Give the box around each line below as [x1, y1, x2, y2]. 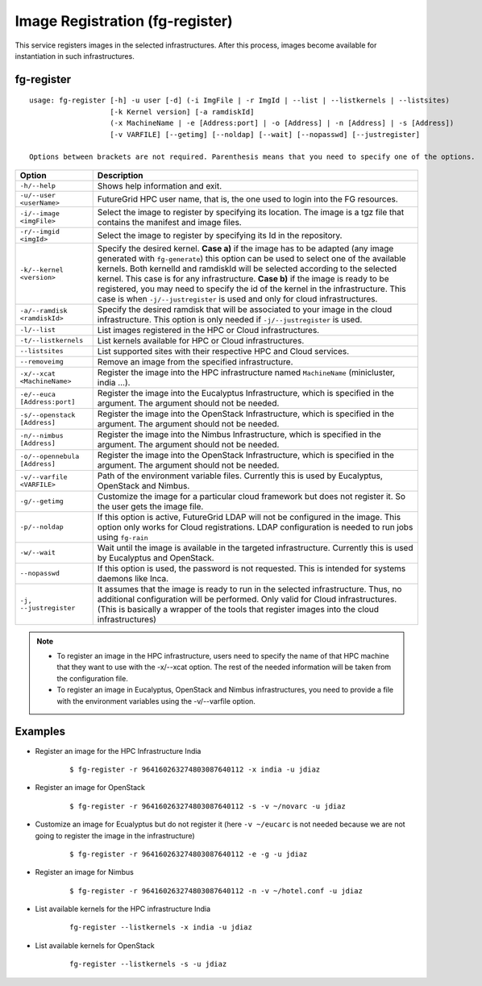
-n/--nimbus [19, 431, 64, 439]
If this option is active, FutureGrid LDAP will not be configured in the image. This [97, 511, 401, 522]
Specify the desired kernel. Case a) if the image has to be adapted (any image [97, 243, 394, 254]
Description [97, 169, 144, 181]
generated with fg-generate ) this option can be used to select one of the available [97, 252, 406, 264]
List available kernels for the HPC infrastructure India [35, 904, 211, 914]
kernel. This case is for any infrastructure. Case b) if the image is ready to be [97, 273, 389, 284]
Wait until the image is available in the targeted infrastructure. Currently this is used [97, 542, 413, 553]
